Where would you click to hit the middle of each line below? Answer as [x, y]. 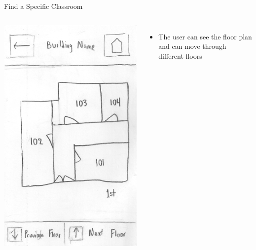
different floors [180, 55]
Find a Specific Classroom [43, 6]
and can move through [192, 46]
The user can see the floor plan [205, 36]
